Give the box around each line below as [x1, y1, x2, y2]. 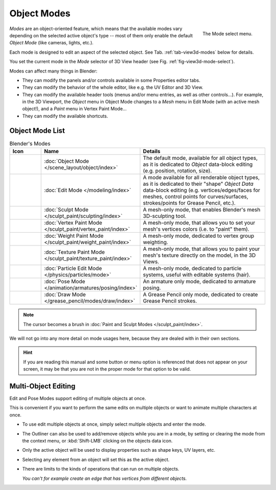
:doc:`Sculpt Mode [44, 206, 89, 213]
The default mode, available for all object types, [143, 155, 258, 162]
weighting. [143, 239, 169, 246]
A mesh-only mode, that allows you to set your [143, 219, 256, 227]
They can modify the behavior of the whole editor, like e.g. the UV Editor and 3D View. [22, 84, 203, 90]
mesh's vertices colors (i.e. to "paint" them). [143, 226, 250, 233]
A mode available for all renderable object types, [143, 174, 260, 181]
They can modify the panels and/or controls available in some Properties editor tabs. [22, 77, 200, 83]
